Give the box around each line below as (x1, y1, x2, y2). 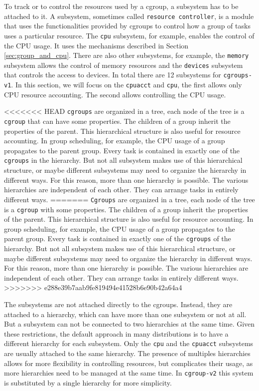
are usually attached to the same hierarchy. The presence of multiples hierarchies (4, 348, 251, 358)
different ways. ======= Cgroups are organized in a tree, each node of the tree (4, 194, 255, 204)
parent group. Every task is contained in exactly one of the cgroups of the (4, 233, 231, 244)
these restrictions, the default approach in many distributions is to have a (4, 328, 229, 339)
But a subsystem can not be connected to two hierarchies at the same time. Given (4, 319, 255, 329)
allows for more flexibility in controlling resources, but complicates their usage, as (4, 358, 253, 368)
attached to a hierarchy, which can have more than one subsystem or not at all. (4, 309, 247, 319)
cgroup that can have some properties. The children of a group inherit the (4, 115, 231, 126)
